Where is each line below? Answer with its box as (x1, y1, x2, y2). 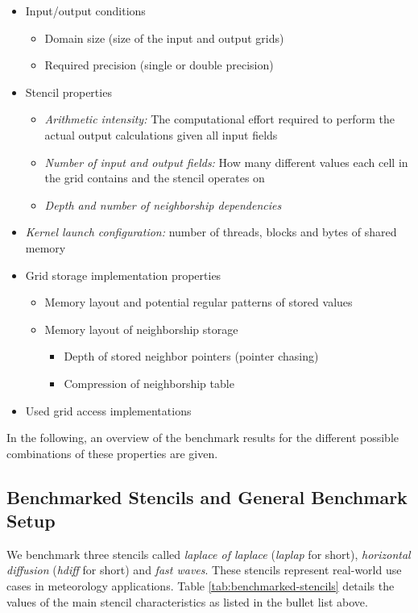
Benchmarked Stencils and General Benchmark (6, 484, 408, 509)
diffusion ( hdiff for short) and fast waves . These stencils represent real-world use (6, 561, 402, 578)
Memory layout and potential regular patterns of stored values (44, 294, 353, 311)
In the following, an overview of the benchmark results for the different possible (6, 429, 399, 446)
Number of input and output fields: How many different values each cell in (44, 153, 408, 170)
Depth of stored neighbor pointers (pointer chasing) (64, 348, 319, 365)
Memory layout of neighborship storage (44, 320, 238, 337)
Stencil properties (25, 83, 112, 100)
